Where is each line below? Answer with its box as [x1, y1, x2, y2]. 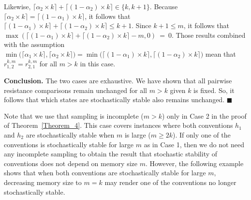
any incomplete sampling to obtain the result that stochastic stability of [4, 149, 218, 159]
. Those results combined [172, 30, 246, 40]
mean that [205, 48, 236, 59]
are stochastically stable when [26, 129, 115, 139]
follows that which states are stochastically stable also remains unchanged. [4, 94, 225, 105]
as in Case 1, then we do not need [144, 139, 245, 149]
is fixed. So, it [193, 85, 235, 95]
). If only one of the [172, 129, 231, 139]
